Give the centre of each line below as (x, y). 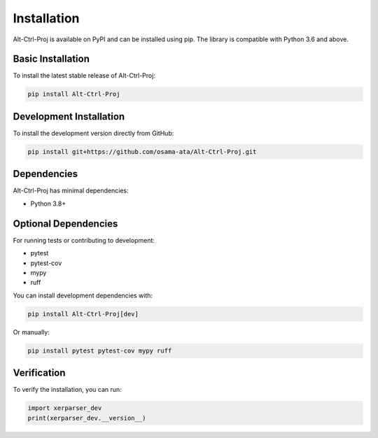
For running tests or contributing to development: (84, 240)
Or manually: (31, 332)
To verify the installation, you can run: (67, 390)
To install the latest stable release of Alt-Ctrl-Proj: (84, 76)
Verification (39, 373)
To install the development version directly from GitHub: (93, 133)
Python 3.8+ (48, 204)
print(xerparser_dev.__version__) (87, 418)
